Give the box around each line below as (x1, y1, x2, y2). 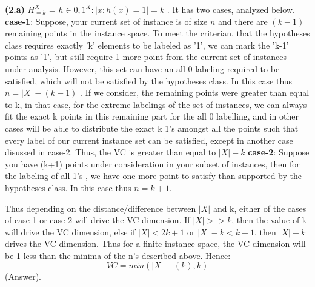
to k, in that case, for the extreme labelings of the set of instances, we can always (5, 98, 307, 110)
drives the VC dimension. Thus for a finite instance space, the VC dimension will (5, 237, 306, 250)
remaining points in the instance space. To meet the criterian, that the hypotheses (5, 27, 310, 39)
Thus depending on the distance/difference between (5, 201, 196, 214)
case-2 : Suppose (248, 146, 310, 158)
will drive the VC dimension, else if (5, 225, 136, 238)
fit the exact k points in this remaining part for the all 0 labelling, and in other (5, 110, 299, 123)
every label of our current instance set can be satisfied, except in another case (5, 133, 293, 146)
